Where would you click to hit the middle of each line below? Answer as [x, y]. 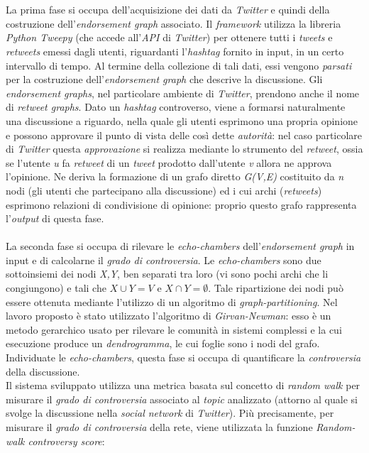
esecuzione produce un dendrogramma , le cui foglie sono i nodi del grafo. [163, 343]
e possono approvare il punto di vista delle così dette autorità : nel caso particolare [184, 135]
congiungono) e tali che [56, 288]
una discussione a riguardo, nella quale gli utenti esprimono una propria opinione [182, 120]
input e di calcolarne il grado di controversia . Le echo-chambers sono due [164, 260]
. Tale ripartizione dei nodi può [276, 288]
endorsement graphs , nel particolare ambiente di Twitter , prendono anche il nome [183, 93]
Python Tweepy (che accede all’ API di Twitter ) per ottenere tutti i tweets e [169, 37]
